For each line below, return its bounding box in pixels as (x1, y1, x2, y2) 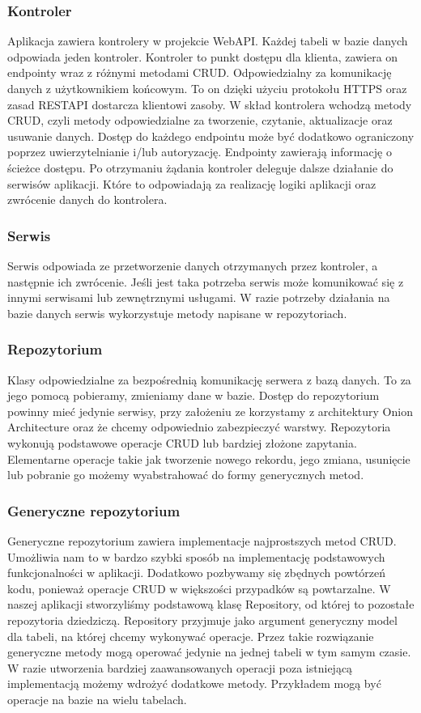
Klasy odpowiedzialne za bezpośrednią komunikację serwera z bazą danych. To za (7, 371, 411, 388)
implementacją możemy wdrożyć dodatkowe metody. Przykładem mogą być (7, 675, 381, 692)
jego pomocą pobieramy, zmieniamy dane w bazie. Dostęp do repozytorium (7, 387, 380, 404)
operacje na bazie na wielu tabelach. (7, 690, 187, 707)
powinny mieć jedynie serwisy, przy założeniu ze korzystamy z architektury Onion (7, 402, 413, 419)
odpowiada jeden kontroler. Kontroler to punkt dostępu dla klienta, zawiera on (7, 48, 398, 65)
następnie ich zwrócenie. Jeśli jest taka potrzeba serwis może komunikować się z (7, 273, 404, 290)
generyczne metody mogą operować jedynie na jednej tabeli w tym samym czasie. (7, 643, 411, 660)
